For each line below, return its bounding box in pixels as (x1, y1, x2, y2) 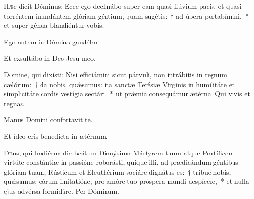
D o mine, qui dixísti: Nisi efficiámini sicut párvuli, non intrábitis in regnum (4, 69, 227, 79)
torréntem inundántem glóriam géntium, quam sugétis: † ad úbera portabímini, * (4, 10, 249, 21)
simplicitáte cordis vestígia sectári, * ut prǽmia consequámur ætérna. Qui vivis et (4, 88, 250, 99)
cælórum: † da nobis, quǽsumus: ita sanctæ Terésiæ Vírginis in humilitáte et (4, 79, 235, 89)
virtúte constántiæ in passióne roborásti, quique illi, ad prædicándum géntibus (4, 157, 238, 167)
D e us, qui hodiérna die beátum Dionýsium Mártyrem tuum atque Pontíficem (4, 147, 234, 157)
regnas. (4, 98, 25, 108)
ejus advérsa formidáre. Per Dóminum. (4, 185, 119, 196)
